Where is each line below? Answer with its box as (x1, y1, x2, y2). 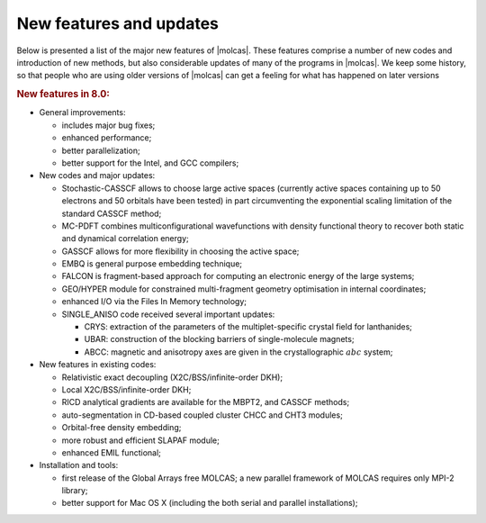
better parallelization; (61, 145, 141, 156)
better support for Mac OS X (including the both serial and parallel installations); (61, 498, 358, 509)
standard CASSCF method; (61, 208, 162, 219)
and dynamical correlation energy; (61, 233, 189, 244)
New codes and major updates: (39, 170, 156, 181)
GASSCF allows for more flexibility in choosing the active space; (61, 246, 300, 257)
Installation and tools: (39, 460, 119, 471)
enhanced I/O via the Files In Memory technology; (61, 296, 247, 307)
